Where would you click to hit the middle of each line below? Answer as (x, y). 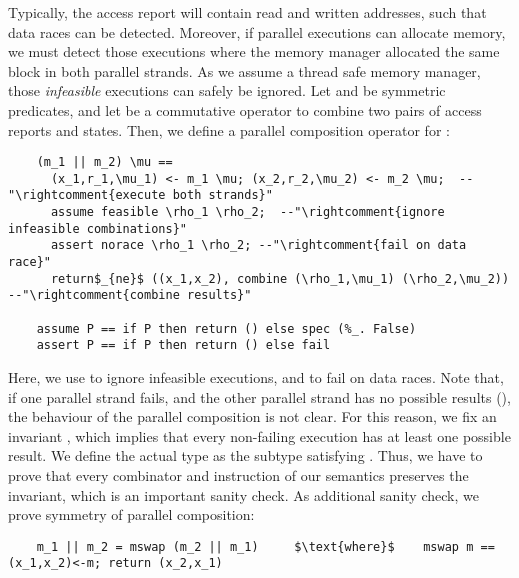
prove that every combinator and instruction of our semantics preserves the (238, 475)
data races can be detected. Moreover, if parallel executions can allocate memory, (257, 31)
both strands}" (222, 195)
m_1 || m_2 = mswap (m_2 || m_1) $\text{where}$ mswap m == (265, 546)
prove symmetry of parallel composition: (131, 514)
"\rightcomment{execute (87, 195)
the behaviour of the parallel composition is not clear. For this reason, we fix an (252, 416)
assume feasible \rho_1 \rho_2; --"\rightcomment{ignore (247, 212)
